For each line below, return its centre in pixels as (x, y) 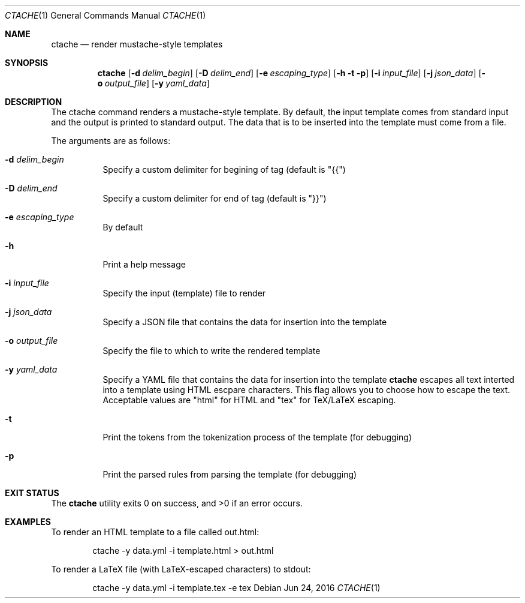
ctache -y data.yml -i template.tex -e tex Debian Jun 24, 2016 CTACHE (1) (236, 588)
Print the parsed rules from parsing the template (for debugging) (230, 474)
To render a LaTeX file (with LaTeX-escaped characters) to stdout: (181, 569)
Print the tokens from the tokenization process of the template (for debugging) (257, 437)
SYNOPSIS (27, 63)
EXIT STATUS (32, 493)
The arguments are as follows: (111, 141)
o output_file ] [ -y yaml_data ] (153, 83)
